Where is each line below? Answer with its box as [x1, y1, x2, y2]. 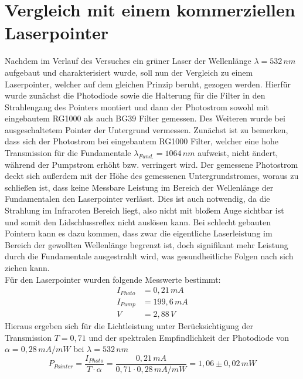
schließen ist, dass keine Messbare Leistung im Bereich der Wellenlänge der [5, 181, 274, 193]
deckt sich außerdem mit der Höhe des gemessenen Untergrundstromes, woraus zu [5, 170, 299, 182]
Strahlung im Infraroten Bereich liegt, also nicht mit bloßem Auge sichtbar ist [5, 204, 284, 216]
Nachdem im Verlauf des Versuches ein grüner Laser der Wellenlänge [5, 55, 251, 67]
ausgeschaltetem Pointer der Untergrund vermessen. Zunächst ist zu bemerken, [5, 123, 288, 136]
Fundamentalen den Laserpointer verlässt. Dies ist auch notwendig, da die [5, 192, 270, 205]
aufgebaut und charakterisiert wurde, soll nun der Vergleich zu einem [5, 66, 253, 78]
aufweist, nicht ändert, [198, 147, 278, 159]
